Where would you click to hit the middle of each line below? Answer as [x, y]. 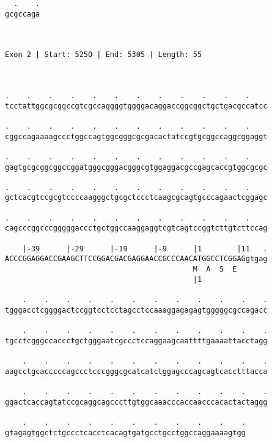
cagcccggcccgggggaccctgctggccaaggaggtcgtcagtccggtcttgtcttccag [136, 228]
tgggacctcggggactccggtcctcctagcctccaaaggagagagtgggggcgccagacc [136, 310]
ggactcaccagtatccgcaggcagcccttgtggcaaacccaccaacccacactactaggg [136, 402]
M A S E [215, 269]
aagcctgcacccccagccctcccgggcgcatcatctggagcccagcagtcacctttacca [136, 371]
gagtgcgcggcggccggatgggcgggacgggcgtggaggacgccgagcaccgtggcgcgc [136, 167]
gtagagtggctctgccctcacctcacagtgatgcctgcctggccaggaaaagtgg [125, 432]
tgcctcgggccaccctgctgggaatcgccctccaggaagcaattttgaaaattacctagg [136, 341]
